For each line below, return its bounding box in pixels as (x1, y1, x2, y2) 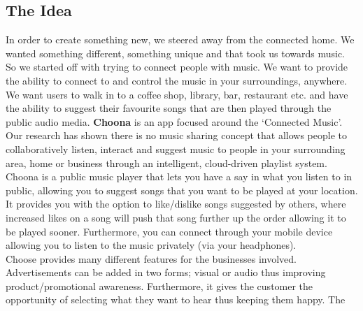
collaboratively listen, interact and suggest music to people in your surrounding (6, 141, 346, 156)
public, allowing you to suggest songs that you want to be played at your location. (6, 182, 358, 197)
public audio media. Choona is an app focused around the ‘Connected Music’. (6, 114, 343, 129)
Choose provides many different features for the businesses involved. (6, 251, 297, 266)
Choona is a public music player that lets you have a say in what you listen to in (6, 169, 353, 184)
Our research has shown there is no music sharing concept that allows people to (6, 128, 347, 143)
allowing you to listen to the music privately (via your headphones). (6, 238, 297, 252)
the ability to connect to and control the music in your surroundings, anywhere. (6, 73, 348, 87)
